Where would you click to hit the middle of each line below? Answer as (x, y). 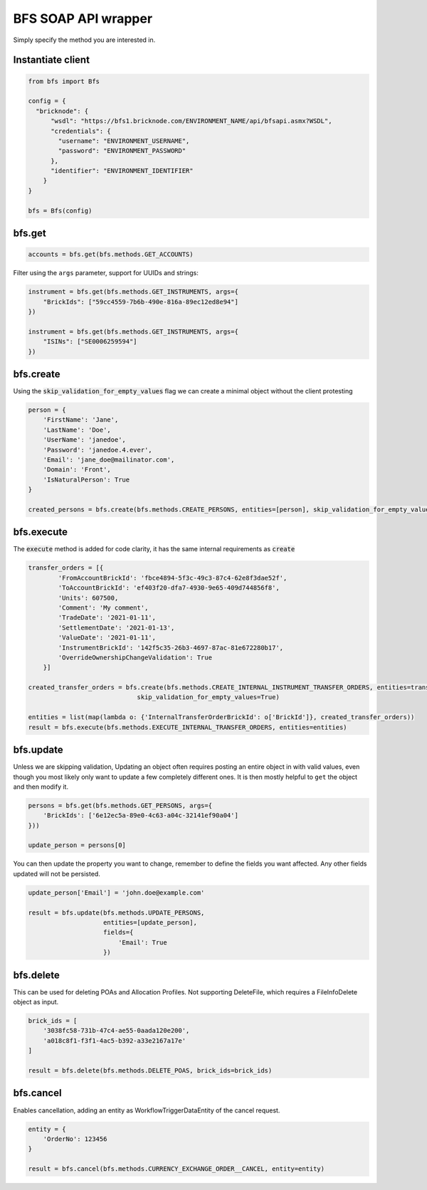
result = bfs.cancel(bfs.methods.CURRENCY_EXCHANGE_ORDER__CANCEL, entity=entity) (176, 1169)
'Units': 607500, (88, 598)
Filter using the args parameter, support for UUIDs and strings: (106, 273)
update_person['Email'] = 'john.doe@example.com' (116, 892)
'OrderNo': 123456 (75, 1139)
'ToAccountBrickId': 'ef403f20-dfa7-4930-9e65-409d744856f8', (169, 588)
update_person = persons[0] (77, 845)
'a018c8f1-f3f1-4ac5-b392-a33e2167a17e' (115, 1041)
